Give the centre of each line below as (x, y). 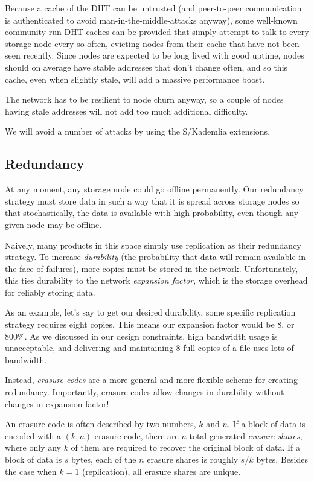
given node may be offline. (53, 224)
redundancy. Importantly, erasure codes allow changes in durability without (145, 392)
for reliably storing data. (50, 292)
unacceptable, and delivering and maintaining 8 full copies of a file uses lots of (149, 348)
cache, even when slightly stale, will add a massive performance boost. (135, 79)
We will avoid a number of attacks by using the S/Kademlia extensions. (138, 131)
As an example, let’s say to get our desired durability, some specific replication (150, 312)
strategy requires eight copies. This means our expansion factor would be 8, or (150, 324)
